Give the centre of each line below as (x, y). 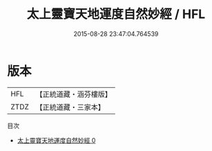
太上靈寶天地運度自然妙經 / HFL (116, 14)
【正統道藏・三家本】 (70, 107)
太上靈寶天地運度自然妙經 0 (56, 140)
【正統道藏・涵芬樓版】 (74, 94)
